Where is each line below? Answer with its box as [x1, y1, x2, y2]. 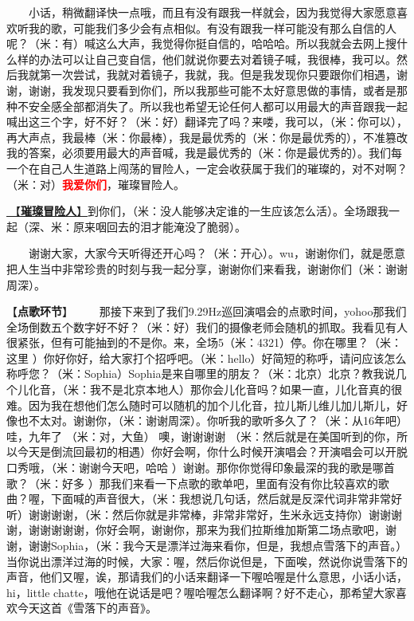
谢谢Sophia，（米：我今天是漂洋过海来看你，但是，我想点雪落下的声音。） [28, 537, 408, 553]
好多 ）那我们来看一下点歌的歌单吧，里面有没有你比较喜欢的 [61, 474, 378, 491]
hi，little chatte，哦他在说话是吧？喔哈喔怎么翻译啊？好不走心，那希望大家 [6, 584, 396, 600]
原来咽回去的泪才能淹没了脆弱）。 [72, 218, 246, 234]
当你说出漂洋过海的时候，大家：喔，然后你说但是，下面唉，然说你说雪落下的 [6, 552, 408, 569]
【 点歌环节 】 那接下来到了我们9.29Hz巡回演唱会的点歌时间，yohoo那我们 [6, 303, 407, 320]
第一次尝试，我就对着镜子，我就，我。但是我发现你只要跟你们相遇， [39, 66, 396, 83]
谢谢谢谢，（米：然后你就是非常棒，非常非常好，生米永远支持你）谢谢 [28, 505, 391, 522]
